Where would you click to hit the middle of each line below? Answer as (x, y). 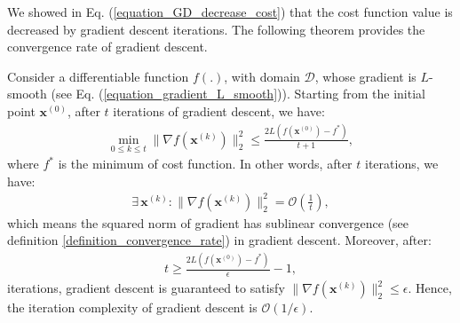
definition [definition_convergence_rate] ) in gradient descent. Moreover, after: (219, 240)
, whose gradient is (365, 76)
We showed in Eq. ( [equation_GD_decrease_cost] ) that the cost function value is (230, 12)
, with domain (262, 76)
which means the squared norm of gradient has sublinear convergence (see (208, 222)
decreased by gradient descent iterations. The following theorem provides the (216, 29)
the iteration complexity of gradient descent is (132, 307)
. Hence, (430, 288)
